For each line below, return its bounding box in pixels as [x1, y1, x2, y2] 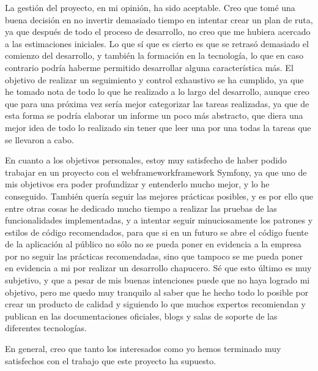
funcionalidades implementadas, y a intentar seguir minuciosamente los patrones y [5, 214, 313, 227]
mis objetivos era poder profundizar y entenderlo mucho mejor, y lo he [5, 178, 270, 190]
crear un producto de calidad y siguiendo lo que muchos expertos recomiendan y [5, 298, 306, 310]
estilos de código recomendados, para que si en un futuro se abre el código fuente [5, 225, 308, 238]
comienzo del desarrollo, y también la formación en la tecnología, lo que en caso [5, 49, 303, 62]
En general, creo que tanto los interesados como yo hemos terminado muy [5, 342, 281, 355]
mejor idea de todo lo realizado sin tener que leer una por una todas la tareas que [5, 121, 311, 133]
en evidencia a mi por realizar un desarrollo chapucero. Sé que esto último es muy [5, 261, 312, 274]
